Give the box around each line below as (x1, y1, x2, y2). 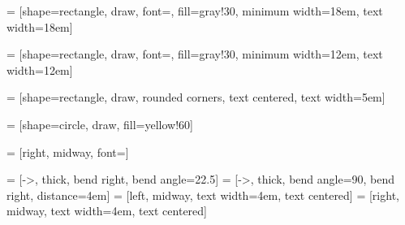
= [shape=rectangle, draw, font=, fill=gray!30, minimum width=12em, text (6, 45, 383, 63)
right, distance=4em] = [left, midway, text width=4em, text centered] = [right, (6, 186, 399, 203)
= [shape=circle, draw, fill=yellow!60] (6, 115, 194, 132)
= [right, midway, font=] (6, 143, 129, 160)
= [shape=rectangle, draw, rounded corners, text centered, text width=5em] (6, 89, 386, 106)
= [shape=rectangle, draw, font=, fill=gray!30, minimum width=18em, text (6, 2, 383, 19)
